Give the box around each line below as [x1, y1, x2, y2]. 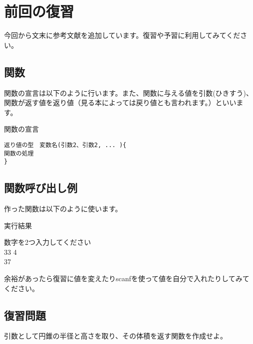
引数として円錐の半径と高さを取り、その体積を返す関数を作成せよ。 [4, 331, 228, 341]
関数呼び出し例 [4, 180, 77, 195]
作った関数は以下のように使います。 [4, 203, 122, 214]
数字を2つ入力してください [4, 237, 91, 247]
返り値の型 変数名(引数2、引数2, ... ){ [4, 141, 127, 149]
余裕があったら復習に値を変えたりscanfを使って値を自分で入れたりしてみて [4, 273, 250, 284]
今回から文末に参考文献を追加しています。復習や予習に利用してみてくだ [4, 30, 241, 40]
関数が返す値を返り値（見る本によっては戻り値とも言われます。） [4, 97, 216, 108]
